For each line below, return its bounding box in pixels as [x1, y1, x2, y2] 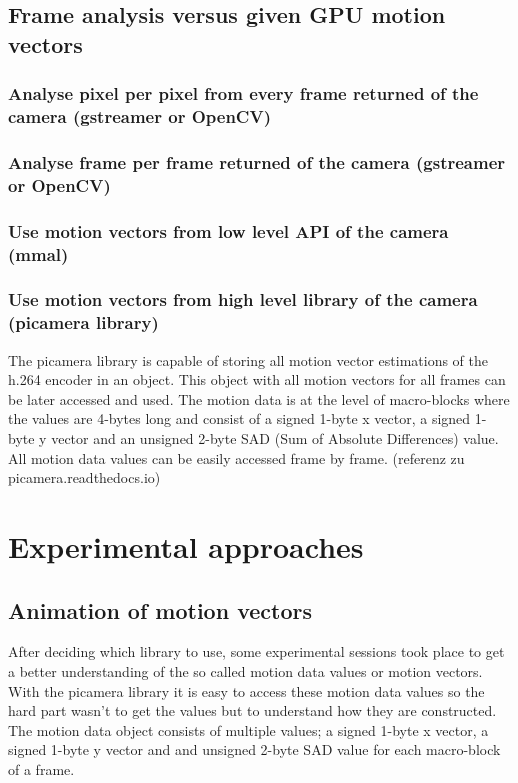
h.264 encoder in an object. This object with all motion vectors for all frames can [8, 369, 506, 390]
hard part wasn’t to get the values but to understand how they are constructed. [8, 700, 497, 721]
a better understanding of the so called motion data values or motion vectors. [8, 660, 483, 681]
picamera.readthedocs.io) [8, 467, 161, 488]
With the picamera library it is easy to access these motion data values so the [8, 680, 485, 701]
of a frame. [8, 758, 75, 779]
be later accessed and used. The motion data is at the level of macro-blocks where [8, 388, 510, 409]
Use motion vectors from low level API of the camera [8, 218, 449, 243]
